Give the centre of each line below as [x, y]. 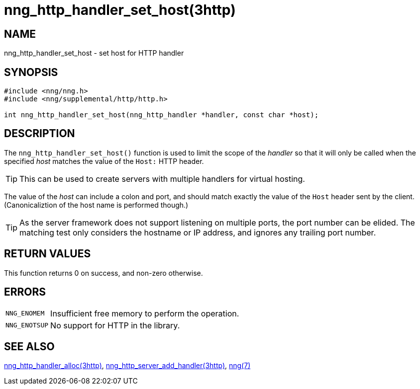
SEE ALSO [29, 346]
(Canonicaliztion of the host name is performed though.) [96, 205]
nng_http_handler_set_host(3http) [120, 10]
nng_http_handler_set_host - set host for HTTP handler [94, 53]
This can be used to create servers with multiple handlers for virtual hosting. [162, 179]
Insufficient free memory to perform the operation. [145, 313]
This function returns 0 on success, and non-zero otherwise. [104, 273]
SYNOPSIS [31, 72]
